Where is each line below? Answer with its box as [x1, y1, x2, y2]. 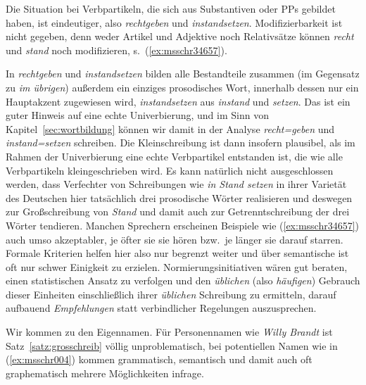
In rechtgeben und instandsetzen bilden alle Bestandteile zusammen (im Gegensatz [6, 66, 360, 81]
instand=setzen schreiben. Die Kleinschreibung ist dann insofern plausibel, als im [6, 135, 355, 150]
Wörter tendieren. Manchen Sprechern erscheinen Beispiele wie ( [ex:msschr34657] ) [6, 217, 360, 232]
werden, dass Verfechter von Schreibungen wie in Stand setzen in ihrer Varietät [6, 177, 347, 191]
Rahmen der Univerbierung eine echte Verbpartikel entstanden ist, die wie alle [6, 149, 343, 163]
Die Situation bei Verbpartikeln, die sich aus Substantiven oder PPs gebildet [6, 1, 336, 15]
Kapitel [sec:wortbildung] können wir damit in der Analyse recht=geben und [6, 121, 335, 136]
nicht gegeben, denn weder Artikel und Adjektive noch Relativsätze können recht [6, 29, 354, 44]
